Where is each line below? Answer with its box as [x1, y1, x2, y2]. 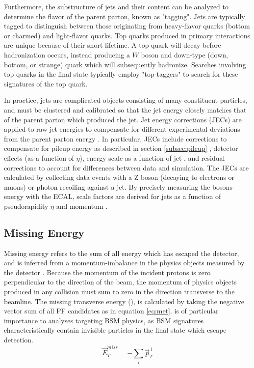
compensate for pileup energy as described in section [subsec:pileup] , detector [4, 143, 238, 153]
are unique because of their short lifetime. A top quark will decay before [4, 40, 221, 50]
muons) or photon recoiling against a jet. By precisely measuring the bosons [4, 181, 232, 192]
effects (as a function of [4, 152, 74, 163]
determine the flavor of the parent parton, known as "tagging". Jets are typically [4, 11, 245, 21]
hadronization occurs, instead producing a [4, 49, 130, 59]
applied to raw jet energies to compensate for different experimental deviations [4, 124, 240, 134]
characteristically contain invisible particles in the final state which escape [4, 325, 227, 335]
